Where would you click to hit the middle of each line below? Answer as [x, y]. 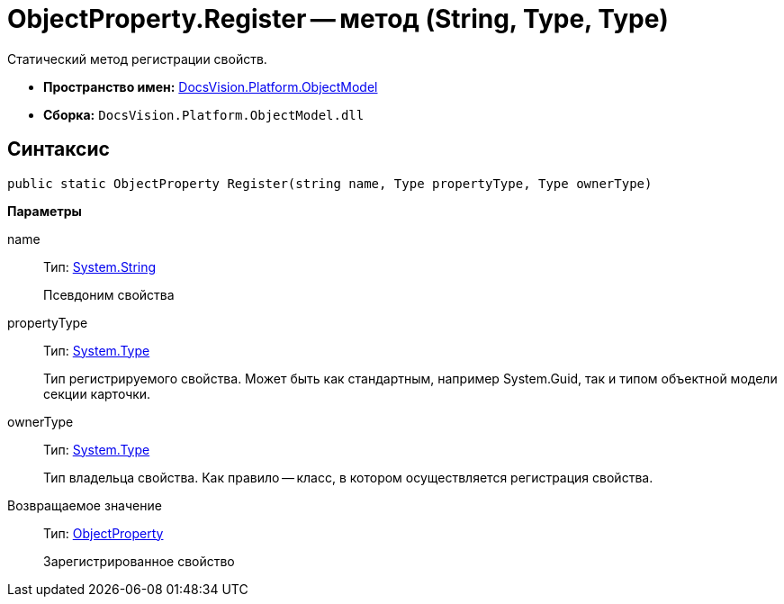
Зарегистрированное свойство [139, 561]
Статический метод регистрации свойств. [137, 59]
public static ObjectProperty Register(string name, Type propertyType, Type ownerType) [330, 183]
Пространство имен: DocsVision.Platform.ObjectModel [211, 86]
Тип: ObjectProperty [104, 533]
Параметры [45, 211]
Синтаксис [59, 149]
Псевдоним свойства [109, 294]
